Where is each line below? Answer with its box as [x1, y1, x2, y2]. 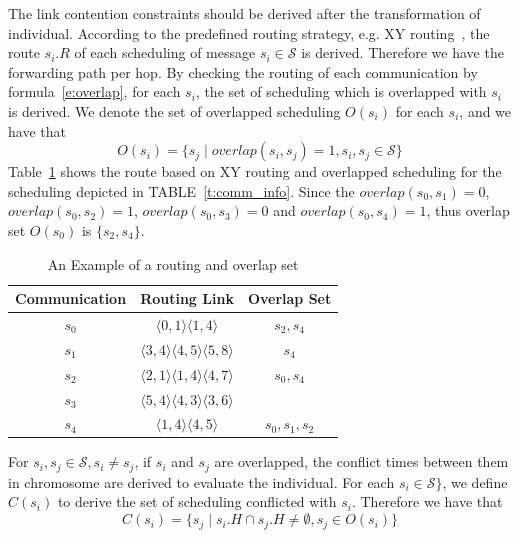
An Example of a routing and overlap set [47, 253, 299, 274]
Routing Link [140, 288, 234, 309]
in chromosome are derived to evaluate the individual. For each [8, 471, 395, 492]
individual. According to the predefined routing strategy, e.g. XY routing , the [8, 22, 490, 43]
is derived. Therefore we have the [301, 42, 504, 63]
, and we [459, 100, 512, 121]
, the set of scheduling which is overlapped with [195, 81, 487, 102]
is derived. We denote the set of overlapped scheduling [8, 100, 341, 121]
